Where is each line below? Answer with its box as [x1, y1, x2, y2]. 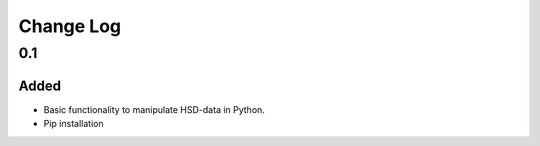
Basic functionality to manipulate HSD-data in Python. [43, 103, 265, 115]
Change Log [18, 15, 122, 37]
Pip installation [43, 118, 104, 130]
